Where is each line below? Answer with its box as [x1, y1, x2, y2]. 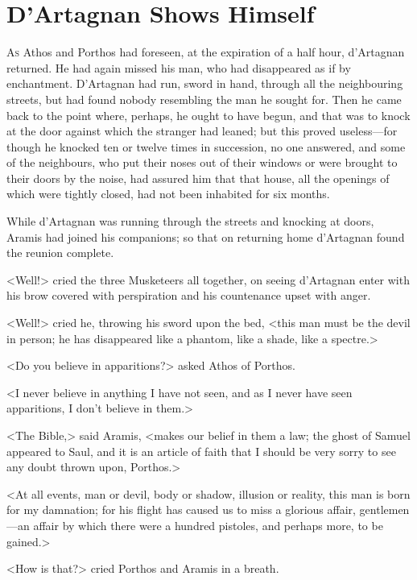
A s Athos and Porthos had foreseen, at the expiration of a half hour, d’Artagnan [6, 43, 405, 60]
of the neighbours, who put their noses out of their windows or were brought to [6, 154, 398, 171]
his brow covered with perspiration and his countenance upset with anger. [6, 287, 371, 304]
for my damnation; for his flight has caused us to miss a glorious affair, [6, 501, 356, 518]
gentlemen [359, 501, 410, 518]
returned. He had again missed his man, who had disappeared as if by [6, 59, 351, 76]
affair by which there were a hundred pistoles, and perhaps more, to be [33, 516, 383, 533]
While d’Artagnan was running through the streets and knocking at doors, [6, 213, 374, 230]
